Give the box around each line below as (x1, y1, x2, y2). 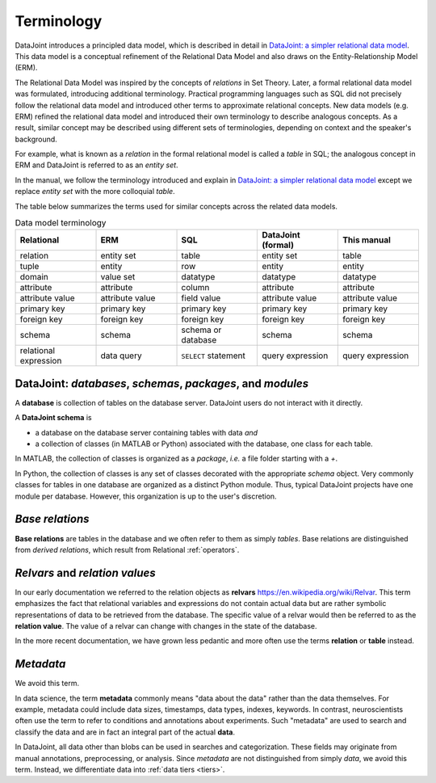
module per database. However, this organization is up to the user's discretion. (15, 491, 278, 501)
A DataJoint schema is (15, 413, 92, 423)
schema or (181, 324, 222, 335)
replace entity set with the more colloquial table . (15, 187, 175, 196)
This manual (342, 234, 392, 246)
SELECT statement (181, 350, 245, 361)
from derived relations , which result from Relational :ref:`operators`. (15, 545, 240, 554)
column (181, 282, 210, 293)
